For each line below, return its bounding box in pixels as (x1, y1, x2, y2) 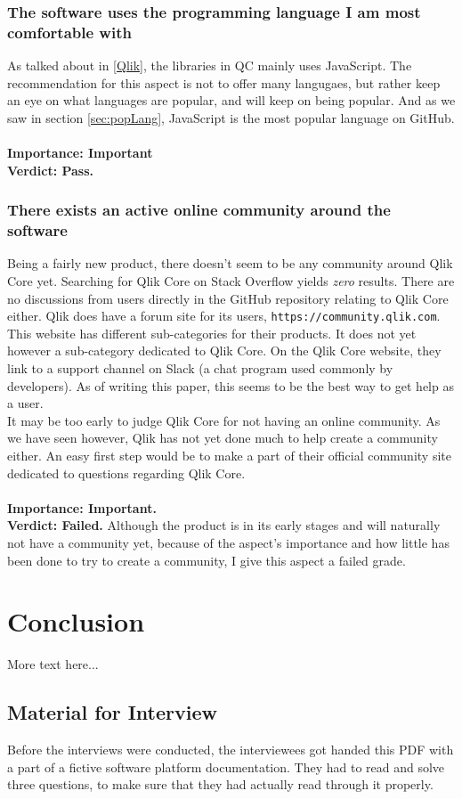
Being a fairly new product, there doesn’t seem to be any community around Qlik (7, 254, 453, 273)
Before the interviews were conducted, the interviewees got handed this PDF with (7, 740, 454, 759)
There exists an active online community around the (7, 199, 391, 221)
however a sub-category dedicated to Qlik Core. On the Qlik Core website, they (7, 341, 442, 360)
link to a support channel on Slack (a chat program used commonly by (7, 359, 393, 378)
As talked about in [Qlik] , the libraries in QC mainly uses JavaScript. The (7, 56, 412, 75)
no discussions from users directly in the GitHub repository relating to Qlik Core (7, 289, 449, 307)
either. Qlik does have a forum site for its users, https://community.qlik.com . (7, 306, 441, 325)
